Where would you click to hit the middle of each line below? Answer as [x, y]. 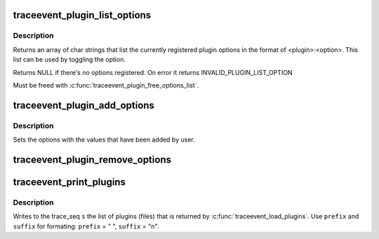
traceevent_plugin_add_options [84, 105]
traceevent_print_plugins [69, 182]
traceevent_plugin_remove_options [92, 159]
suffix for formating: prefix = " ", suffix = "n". [86, 226]
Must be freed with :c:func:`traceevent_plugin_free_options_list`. [106, 85]
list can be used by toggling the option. [69, 60]
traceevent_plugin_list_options [82, 15]
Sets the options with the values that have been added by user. [104, 139]
